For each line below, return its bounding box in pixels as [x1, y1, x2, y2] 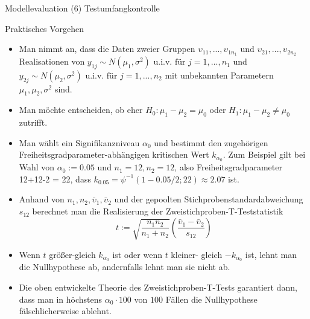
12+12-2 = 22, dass [19, 172, 91, 185]
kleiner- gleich [171, 248, 223, 260]
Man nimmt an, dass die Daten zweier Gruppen [19, 42, 195, 55]
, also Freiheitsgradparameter [174, 161, 282, 173]
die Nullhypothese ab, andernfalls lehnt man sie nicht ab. [19, 260, 230, 273]
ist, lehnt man [245, 248, 297, 260]
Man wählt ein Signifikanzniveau [19, 136, 140, 149]
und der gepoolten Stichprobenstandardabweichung [114, 193, 303, 205]
